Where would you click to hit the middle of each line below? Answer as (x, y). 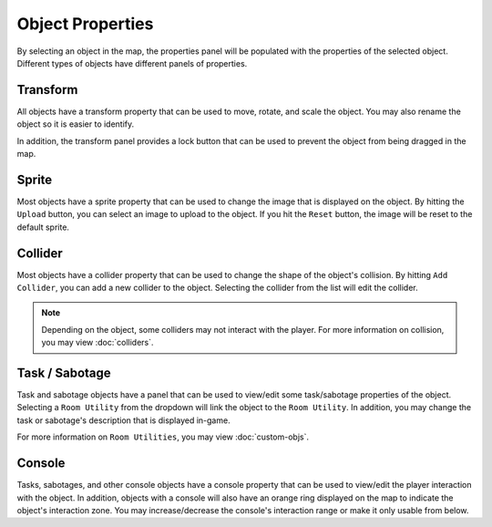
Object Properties (85, 24)
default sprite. (43, 227)
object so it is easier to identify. (76, 124)
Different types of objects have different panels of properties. (132, 63)
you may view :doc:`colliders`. (97, 343)
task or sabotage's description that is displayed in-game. (124, 420)
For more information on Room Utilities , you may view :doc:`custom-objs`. (163, 437)
